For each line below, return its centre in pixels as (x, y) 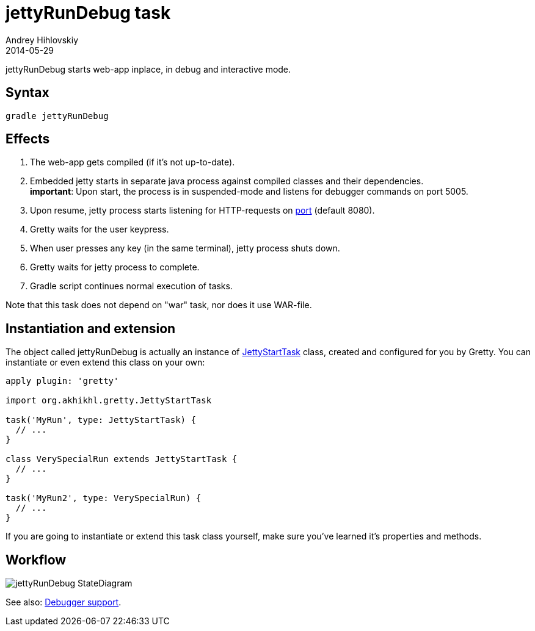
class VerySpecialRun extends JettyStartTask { (122, 459)
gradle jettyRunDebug (57, 116)
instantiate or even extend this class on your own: (105, 362)
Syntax (27, 93)
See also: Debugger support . (64, 602)
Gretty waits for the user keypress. (100, 229)
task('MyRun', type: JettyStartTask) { (101, 420)
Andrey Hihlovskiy (42, 40)
